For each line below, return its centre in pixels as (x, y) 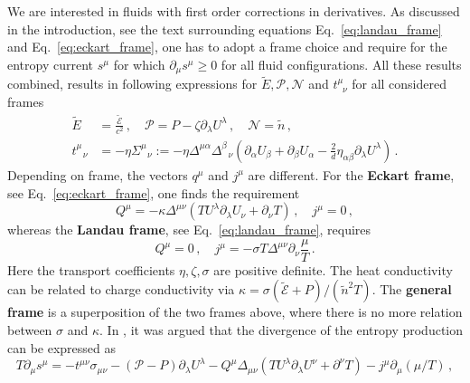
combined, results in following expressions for (132, 84)
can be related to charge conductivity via (121, 289)
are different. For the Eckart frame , (351, 174)
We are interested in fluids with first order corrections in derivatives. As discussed (234, 11)
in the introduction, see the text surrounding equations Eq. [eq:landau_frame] (225, 29)
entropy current (51, 64)
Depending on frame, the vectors (98, 174)
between (30, 329)
